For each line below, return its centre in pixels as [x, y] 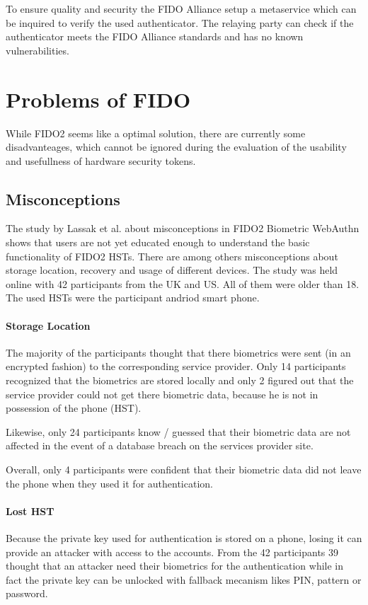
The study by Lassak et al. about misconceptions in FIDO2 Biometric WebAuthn [183, 228]
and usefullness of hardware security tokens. [101, 160]
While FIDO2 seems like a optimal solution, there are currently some [156, 133]
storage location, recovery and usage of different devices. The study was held [172, 270]
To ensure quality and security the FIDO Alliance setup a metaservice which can [181, 8]
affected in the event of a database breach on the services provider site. [160, 445]
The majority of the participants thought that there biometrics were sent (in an [178, 352]
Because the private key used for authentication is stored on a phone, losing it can [184, 537]
